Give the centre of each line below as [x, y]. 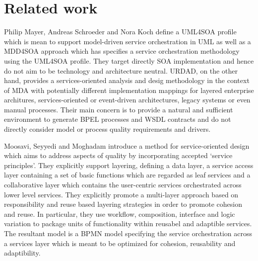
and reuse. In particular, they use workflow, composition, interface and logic [120, 214]
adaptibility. [22, 253]
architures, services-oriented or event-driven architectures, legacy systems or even [127, 100]
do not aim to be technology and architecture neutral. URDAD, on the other [121, 70]
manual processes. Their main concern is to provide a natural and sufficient [119, 109]
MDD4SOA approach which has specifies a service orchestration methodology [122, 51]
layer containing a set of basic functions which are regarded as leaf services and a [127, 175]
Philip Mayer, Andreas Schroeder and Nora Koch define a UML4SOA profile [120, 32]
